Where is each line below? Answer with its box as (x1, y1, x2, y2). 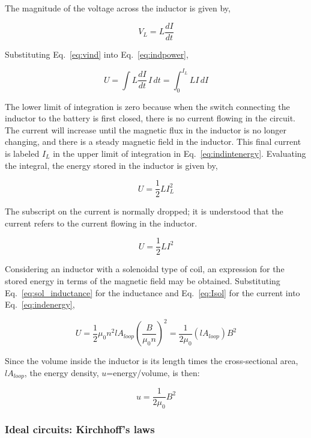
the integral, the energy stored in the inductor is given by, (5, 159, 218, 171)
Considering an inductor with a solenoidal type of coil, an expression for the (5, 263, 285, 275)
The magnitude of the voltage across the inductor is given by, (5, 2, 231, 14)
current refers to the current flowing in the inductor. (5, 216, 198, 229)
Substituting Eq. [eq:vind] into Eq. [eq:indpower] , (5, 47, 189, 60)
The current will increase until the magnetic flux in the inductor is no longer (5, 123, 286, 136)
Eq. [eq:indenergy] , (5, 298, 75, 311)
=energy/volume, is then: (106, 366, 200, 379)
